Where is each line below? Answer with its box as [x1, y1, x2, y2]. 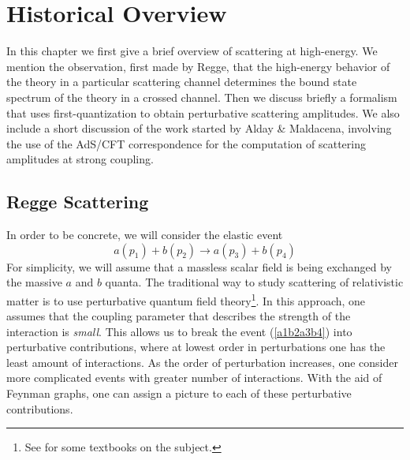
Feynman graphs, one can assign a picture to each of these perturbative [6, 385, 352, 402]
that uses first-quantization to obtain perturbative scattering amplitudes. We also [6, 104, 400, 121]
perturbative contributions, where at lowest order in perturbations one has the [6, 338, 386, 355]
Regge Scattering [6, 189, 149, 214]
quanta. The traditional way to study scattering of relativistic [105, 274, 404, 290]
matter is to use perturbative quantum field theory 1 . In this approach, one [6, 290, 366, 309]
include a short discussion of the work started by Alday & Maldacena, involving [6, 120, 392, 137]
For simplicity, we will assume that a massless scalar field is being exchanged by [6, 258, 392, 275]
